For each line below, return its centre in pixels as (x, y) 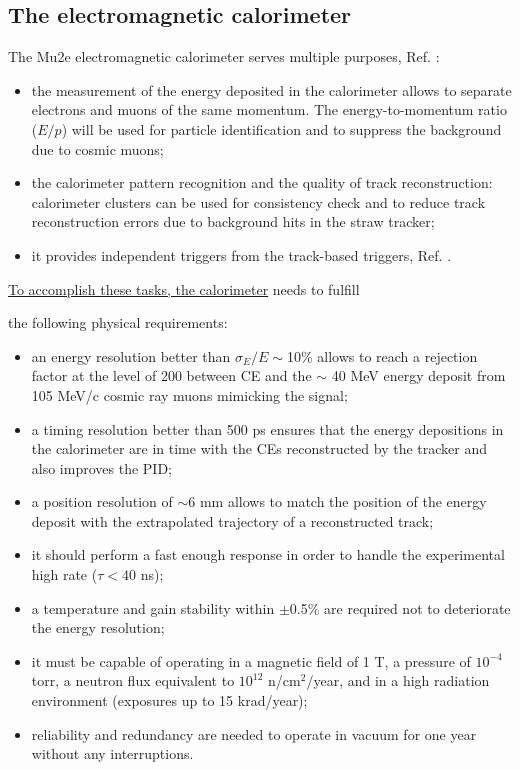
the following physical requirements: (118, 322)
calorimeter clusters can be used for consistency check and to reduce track (258, 201)
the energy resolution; (98, 627)
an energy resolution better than (131, 355)
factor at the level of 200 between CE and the (171, 375)
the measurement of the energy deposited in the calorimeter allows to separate (271, 89)
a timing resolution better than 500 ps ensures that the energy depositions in (267, 428)
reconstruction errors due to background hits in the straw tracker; (233, 221)
